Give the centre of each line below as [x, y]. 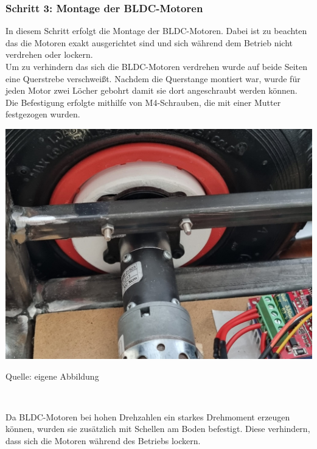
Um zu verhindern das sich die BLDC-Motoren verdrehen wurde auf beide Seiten [157, 66]
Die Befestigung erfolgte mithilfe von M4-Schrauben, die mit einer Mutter [143, 102]
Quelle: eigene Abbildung [52, 376]
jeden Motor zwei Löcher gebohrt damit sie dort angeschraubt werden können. [152, 90]
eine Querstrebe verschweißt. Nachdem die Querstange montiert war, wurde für [153, 78]
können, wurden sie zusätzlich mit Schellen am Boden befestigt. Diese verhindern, [158, 429]
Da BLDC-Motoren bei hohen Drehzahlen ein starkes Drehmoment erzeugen [148, 416]
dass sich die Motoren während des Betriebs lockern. [103, 440]
